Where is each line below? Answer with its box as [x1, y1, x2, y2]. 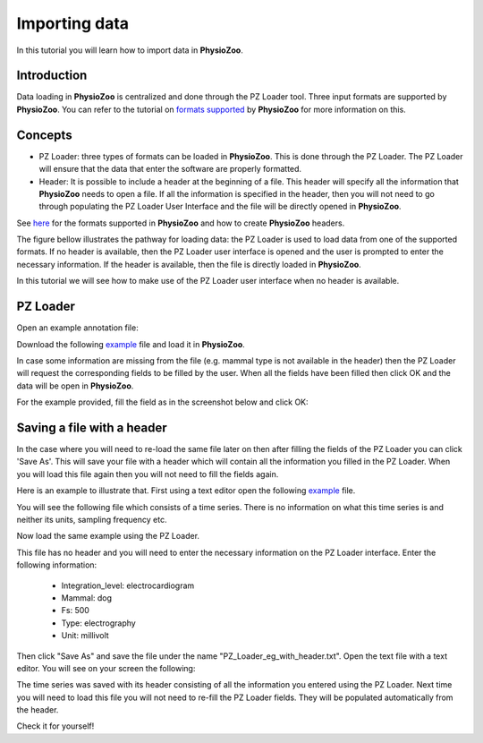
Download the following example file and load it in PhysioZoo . [16, 338, 245, 349]
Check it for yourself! [16, 721, 95, 731]
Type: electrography [61, 618, 136, 628]
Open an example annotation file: [16, 322, 139, 333]
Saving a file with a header [16, 420, 167, 435]
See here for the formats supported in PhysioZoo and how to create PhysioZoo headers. [16, 218, 345, 228]
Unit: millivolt [61, 630, 109, 641]
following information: [16, 559, 97, 570]
